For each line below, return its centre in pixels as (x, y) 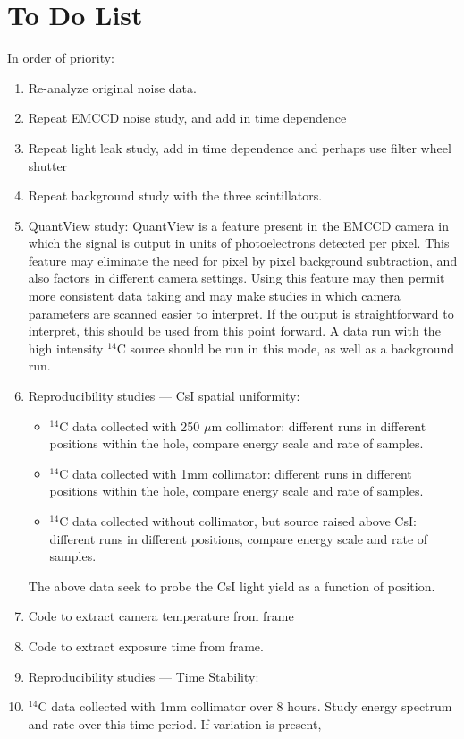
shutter (48, 165)
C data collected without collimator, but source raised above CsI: (238, 521)
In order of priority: (61, 58)
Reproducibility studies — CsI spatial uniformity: (164, 396)
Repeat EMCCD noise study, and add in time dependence (187, 118)
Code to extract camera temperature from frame (161, 616)
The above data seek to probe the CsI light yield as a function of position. (232, 586)
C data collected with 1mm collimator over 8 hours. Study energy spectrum (245, 706)
